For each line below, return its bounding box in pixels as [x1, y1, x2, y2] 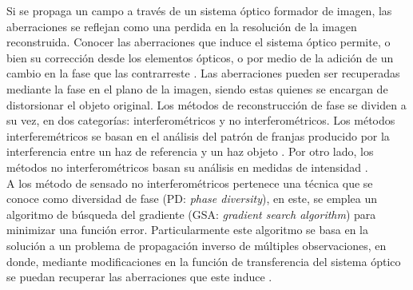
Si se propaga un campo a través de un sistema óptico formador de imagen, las [6, 2, 392, 18]
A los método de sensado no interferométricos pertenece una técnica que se [6, 174, 373, 191]
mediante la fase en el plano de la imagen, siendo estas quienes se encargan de [6, 80, 388, 97]
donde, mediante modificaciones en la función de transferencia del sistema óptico [6, 252, 401, 269]
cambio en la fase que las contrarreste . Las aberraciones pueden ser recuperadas [6, 65, 400, 81]
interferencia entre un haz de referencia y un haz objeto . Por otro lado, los [6, 143, 374, 160]
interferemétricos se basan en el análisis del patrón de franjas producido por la [6, 127, 390, 144]
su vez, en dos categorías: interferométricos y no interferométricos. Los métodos [6, 112, 395, 129]
